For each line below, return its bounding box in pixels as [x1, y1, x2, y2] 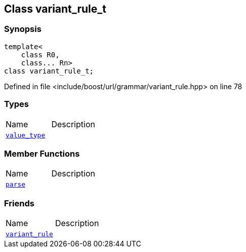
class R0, [21, 50, 60, 59]
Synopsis [4, 24, 42, 34]
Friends [4, 198, 34, 208]
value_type [6, 131, 46, 139]
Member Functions [4, 148, 80, 159]
